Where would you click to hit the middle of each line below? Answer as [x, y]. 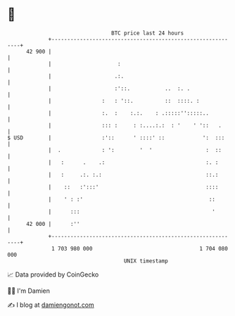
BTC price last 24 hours [148, 33]
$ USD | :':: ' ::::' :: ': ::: [116, 138]
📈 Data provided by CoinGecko [53, 274]
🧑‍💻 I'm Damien [29, 291]
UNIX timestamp [146, 261]
